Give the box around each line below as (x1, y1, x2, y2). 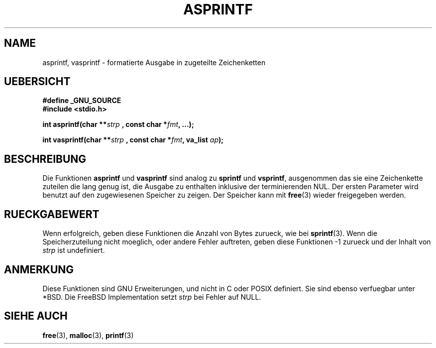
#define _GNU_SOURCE (42, 96, 121, 105)
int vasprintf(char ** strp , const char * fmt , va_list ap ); (42, 135, 224, 144)
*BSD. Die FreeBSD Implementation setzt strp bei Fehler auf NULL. (42, 292, 261, 301)
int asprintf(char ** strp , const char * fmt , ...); (42, 120, 194, 129)
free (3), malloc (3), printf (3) (42, 331, 134, 340)
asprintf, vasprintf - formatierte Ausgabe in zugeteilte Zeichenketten (42, 58, 266, 67)
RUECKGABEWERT (4, 208, 100, 221)
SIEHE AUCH (4, 310, 68, 323)
